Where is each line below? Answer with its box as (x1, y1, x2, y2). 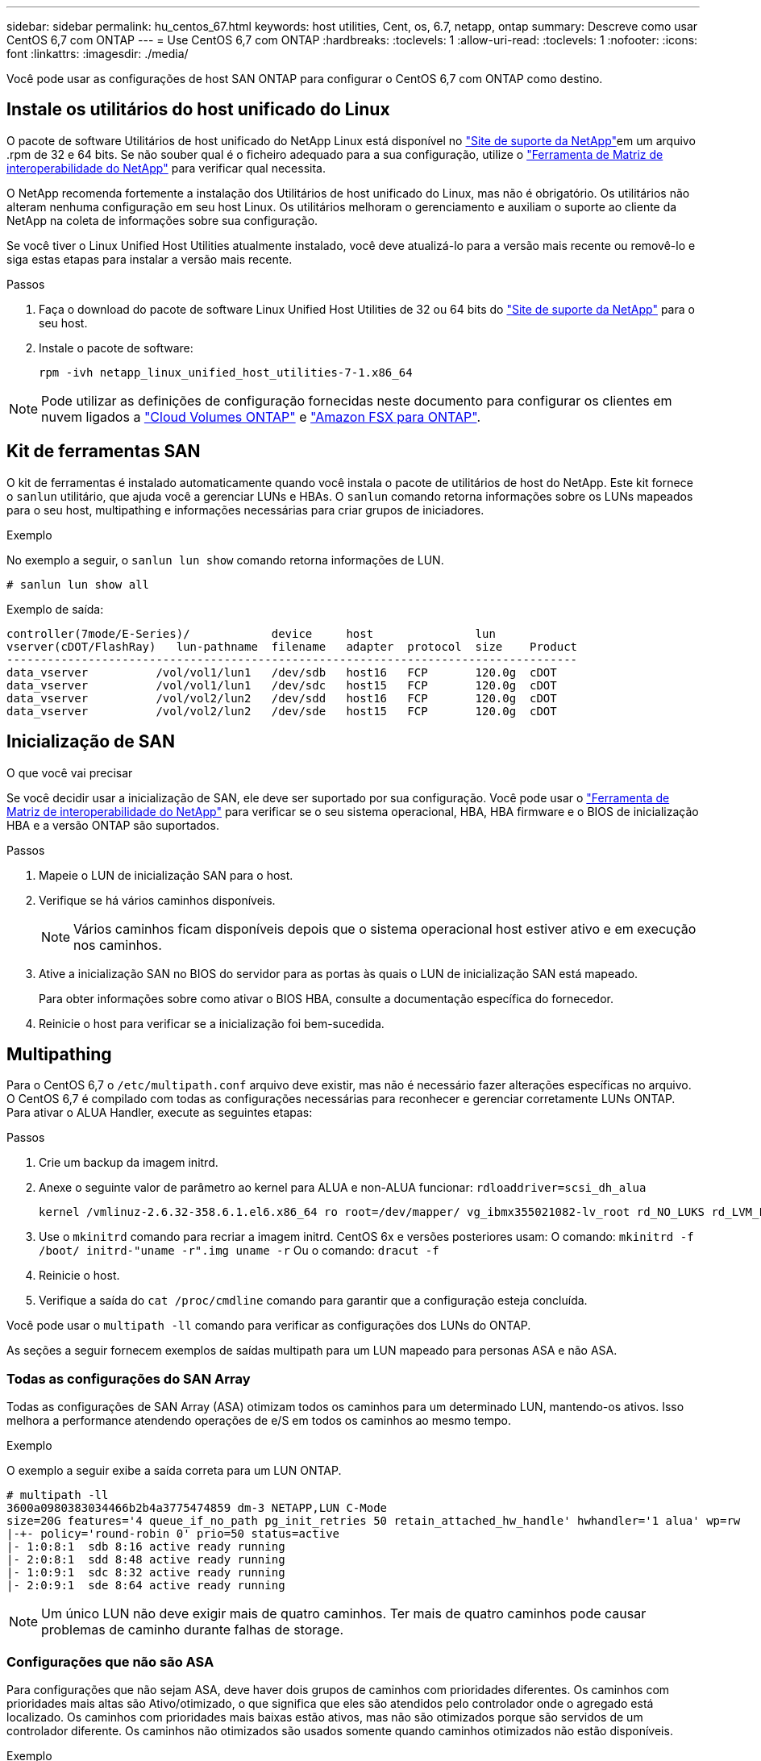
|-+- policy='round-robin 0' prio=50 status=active (6, 1527, 340, 1541)
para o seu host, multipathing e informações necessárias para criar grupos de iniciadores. (6, 502, 484, 517)
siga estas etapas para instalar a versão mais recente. (6, 252, 293, 266)
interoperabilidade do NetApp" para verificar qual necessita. (6, 160, 326, 175)
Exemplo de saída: (6, 602, 104, 616)
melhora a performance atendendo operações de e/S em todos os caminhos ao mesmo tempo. (6, 1413, 511, 1428)
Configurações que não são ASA (6, 1653, 214, 1670)
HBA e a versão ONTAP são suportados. (6, 818, 219, 832)
